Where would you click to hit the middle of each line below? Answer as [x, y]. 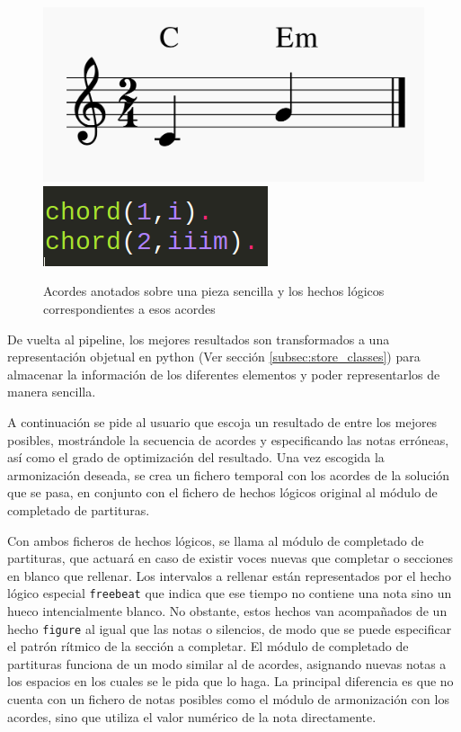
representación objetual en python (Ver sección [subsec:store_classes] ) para [214, 357]
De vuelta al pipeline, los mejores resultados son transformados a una [199, 339]
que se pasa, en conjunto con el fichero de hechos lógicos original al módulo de [222, 492]
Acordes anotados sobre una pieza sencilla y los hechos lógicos [214, 291]
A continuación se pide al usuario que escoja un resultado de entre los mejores [222, 422]
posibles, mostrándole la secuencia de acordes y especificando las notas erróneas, [228, 439]
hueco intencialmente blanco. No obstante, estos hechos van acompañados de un [227, 611]
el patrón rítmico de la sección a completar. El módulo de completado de [208, 646]
